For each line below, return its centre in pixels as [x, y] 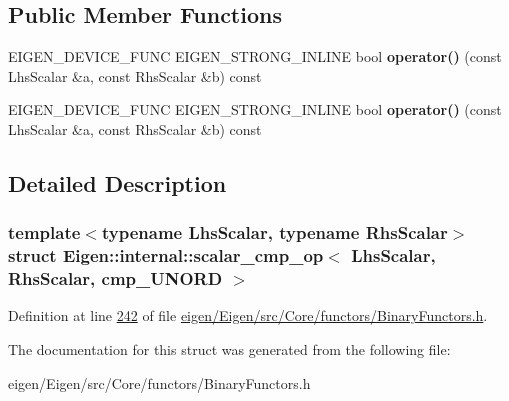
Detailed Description [117, 182]
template [44, 232]
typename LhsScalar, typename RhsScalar [274, 232]
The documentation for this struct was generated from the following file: [229, 349]
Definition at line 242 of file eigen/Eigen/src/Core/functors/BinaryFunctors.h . [248, 315]
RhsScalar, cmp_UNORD [115, 278]
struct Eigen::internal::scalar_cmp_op [166, 255]
